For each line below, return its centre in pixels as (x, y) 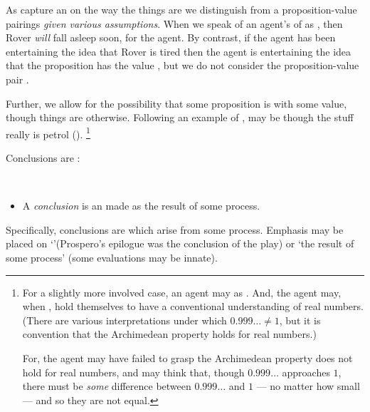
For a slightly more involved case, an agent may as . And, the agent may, (182, 292)
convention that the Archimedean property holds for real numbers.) (169, 334)
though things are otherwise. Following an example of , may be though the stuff (180, 117)
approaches (306, 372)
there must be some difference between (107, 386)
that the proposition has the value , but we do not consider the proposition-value (183, 65)
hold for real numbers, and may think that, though (133, 372)
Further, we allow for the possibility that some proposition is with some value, (176, 103)
